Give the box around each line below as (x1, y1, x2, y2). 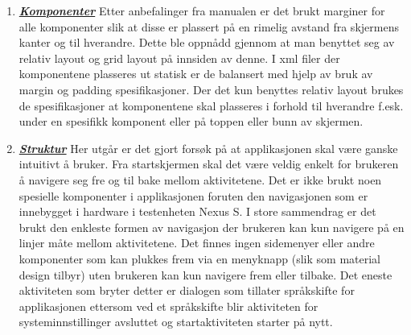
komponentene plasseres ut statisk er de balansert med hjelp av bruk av (18, 65, 373, 82)
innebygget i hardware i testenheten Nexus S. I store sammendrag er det (18, 203, 376, 220)
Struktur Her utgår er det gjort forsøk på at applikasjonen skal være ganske (18, 139, 398, 156)
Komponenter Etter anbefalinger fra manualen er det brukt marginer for (18, 2, 385, 19)
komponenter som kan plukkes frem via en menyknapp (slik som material (18, 250, 380, 267)
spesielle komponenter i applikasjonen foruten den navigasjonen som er (18, 187, 368, 204)
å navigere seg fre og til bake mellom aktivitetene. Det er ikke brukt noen (18, 171, 382, 188)
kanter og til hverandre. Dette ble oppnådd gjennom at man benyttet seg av (18, 34, 395, 51)
